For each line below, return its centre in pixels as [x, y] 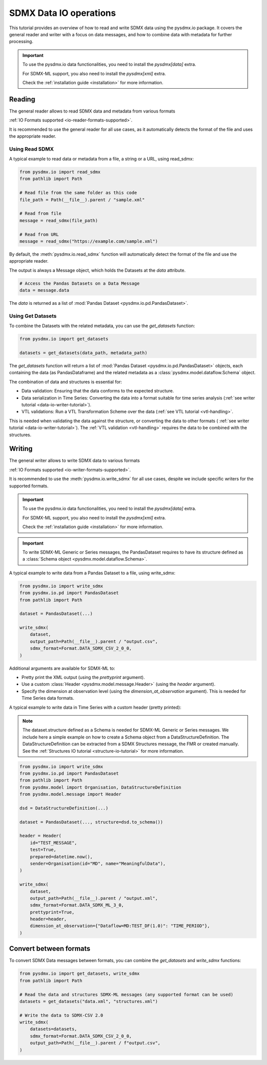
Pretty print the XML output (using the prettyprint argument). [83, 677]
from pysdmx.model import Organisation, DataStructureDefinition [100, 787]
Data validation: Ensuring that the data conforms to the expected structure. [98, 391]
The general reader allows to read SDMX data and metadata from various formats [92, 111]
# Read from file [41, 214]
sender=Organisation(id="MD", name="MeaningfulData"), [98, 863]
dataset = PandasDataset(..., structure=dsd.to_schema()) [91, 822]
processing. [21, 42]
